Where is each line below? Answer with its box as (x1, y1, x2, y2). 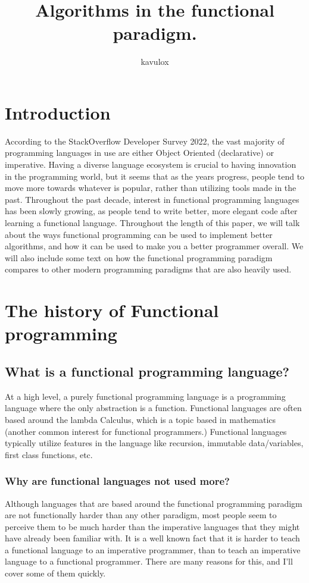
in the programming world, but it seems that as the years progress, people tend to (5, 170, 305, 182)
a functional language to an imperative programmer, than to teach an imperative (5, 543, 301, 556)
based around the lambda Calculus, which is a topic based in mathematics (5, 413, 276, 425)
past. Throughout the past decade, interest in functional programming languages (5, 193, 299, 205)
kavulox (141, 55, 169, 68)
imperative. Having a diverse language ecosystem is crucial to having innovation (5, 158, 296, 171)
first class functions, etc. (5, 448, 93, 460)
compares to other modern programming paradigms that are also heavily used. (5, 263, 292, 275)
